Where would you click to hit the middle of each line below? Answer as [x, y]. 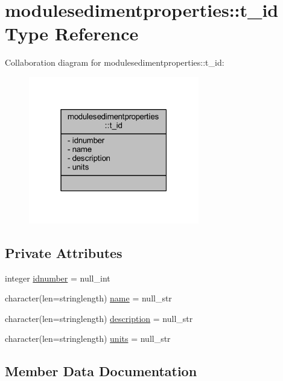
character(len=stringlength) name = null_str [88, 298]
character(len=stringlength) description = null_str [99, 318]
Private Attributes [64, 252]
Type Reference [72, 33]
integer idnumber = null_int [58, 278]
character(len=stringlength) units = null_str [88, 338]
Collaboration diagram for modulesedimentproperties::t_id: [115, 62]
